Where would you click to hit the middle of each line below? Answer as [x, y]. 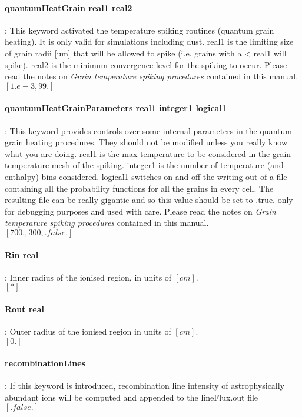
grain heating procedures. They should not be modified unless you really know [146, 142]
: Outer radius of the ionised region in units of [88, 331]
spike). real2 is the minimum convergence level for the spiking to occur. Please [146, 64]
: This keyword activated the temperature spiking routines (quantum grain [140, 30]
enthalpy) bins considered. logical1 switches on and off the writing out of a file [146, 176]
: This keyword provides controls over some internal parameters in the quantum [148, 130]
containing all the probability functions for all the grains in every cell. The [139, 188]
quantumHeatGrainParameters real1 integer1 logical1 [116, 108]
